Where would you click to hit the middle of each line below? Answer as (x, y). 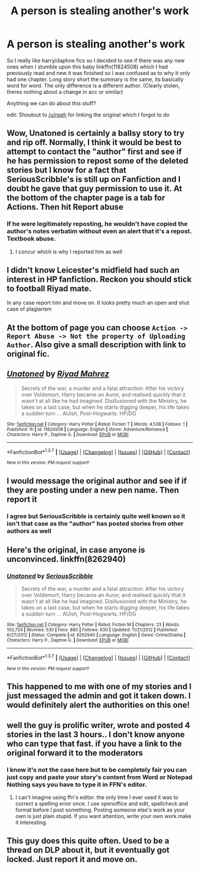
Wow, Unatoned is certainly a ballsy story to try (96, 133)
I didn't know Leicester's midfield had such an (93, 270)
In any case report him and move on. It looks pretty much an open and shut (98, 303)
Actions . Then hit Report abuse (65, 207)
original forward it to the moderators (75, 753)
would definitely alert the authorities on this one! (98, 705)
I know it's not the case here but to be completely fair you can (97, 770)
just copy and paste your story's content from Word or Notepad (99, 777)
